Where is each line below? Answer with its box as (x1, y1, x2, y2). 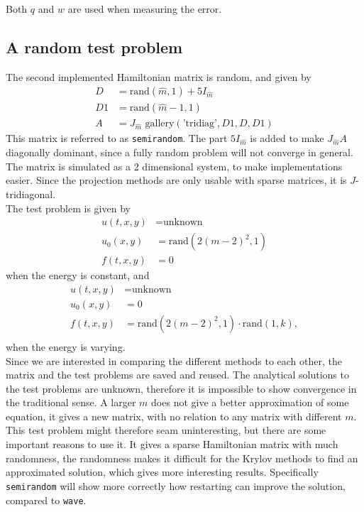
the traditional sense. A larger (6, 395, 136, 410)
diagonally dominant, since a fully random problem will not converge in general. (6, 145, 353, 160)
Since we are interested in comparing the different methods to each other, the (6, 353, 342, 368)
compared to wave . (6, 492, 87, 507)
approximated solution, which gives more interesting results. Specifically (6, 464, 319, 479)
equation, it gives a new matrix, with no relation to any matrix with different (6, 408, 342, 423)
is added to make (250, 131, 324, 146)
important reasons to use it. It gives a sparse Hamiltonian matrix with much (6, 437, 338, 452)
